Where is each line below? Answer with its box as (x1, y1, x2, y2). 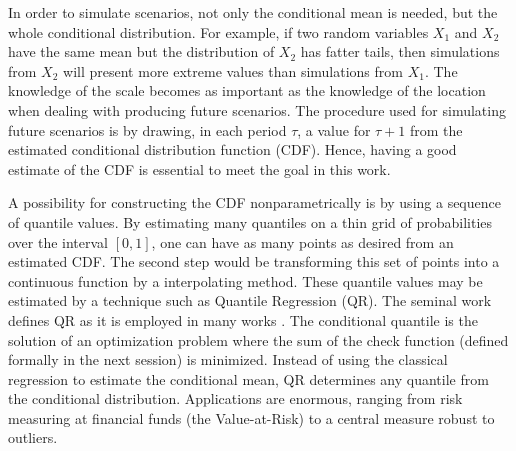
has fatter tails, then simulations (300, 41, 500, 62)
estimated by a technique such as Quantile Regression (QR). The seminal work (8, 290, 492, 311)
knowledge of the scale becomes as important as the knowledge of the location (8, 80, 486, 101)
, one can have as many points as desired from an (151, 231, 454, 252)
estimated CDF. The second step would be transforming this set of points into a (8, 251, 500, 272)
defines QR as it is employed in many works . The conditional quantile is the (8, 309, 478, 330)
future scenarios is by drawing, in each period (8, 119, 287, 140)
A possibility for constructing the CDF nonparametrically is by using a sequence (8, 192, 501, 213)
